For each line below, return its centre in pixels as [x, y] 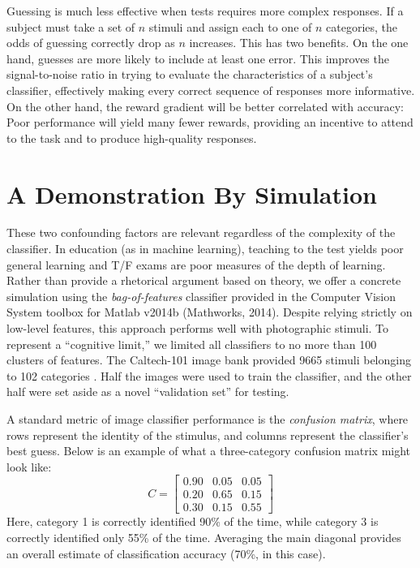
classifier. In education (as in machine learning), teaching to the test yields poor [205, 249]
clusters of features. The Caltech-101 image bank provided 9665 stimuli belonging [209, 360]
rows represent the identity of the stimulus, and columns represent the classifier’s [208, 435]
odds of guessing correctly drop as [91, 43]
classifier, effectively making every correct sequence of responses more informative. [211, 90]
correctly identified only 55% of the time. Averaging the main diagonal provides [204, 538]
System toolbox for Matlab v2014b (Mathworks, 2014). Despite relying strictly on [210, 312]
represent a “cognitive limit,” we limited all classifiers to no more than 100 [192, 344]
